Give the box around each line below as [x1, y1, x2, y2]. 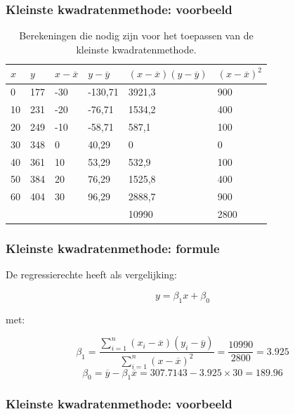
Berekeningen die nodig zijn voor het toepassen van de [19, 28, 254, 43]
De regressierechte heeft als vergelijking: [6, 267, 177, 282]
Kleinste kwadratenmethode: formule [6, 240, 220, 257]
